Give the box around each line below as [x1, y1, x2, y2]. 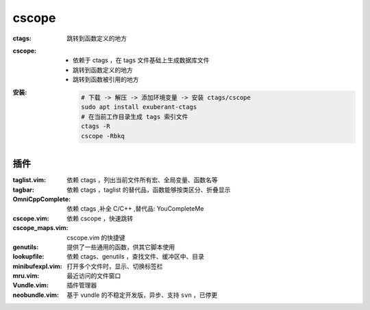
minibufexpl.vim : [12, 262, 63, 270]
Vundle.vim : [12, 281, 49, 289]
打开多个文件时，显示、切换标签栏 [66, 262, 163, 270]
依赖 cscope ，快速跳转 [66, 214, 134, 222]
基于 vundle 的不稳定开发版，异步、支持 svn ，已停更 [66, 291, 218, 299]
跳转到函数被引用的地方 [73, 75, 139, 83]
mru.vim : [12, 272, 40, 280]
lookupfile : [12, 253, 45, 261]
